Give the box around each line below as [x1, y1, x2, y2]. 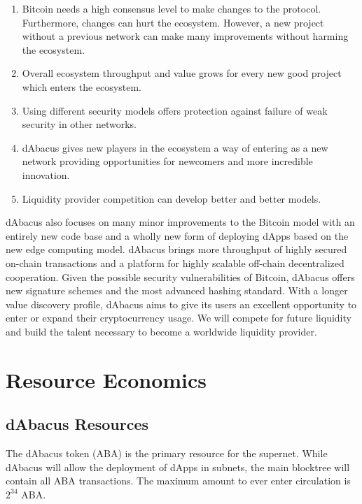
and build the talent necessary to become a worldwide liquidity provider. [6, 324, 317, 338]
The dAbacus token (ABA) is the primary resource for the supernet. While [6, 446, 328, 461]
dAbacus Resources [6, 413, 149, 435]
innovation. [22, 167, 70, 182]
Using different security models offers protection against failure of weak [22, 103, 328, 117]
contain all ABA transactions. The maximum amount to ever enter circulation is [6, 473, 351, 488]
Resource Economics [6, 365, 207, 394]
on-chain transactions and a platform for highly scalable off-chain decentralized [6, 255, 344, 270]
